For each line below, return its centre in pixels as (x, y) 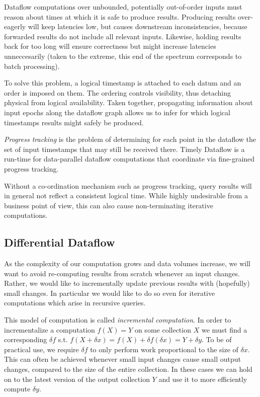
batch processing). (32, 66)
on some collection (163, 329)
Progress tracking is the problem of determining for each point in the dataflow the (130, 139)
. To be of (217, 339)
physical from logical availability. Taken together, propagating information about (128, 102)
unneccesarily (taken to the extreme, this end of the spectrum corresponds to (123, 56)
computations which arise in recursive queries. (75, 303)
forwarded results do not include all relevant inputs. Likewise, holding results (123, 36)
